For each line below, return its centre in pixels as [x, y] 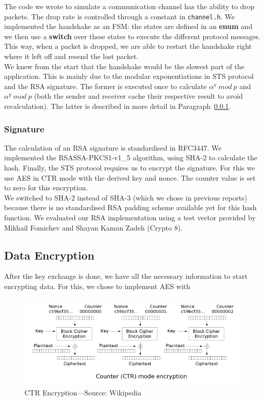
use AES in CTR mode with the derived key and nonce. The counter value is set [130, 177]
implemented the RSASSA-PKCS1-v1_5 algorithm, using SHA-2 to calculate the [131, 157]
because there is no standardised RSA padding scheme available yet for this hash [130, 207]
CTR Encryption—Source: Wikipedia [83, 392]
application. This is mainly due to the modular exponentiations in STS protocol [129, 76]
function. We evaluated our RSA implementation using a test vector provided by [130, 217]
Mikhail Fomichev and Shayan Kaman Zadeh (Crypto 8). [94, 227]
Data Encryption [49, 255]
